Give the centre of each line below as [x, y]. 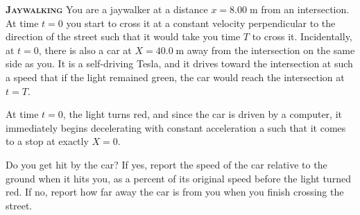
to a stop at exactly [47, 141]
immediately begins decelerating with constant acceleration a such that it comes [176, 127]
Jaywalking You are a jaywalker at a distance [107, 9]
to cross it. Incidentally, [302, 36]
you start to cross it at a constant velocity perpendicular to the [201, 23]
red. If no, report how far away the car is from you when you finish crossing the [175, 192]
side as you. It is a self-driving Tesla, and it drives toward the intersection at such [179, 63]
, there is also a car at [85, 50]
